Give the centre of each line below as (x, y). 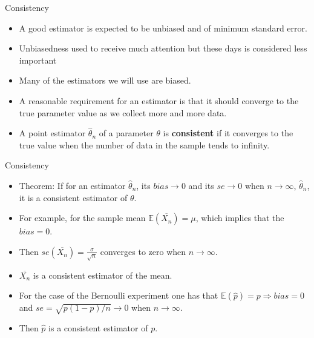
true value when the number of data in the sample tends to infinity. (144, 144)
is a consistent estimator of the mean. (103, 275)
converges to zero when (143, 251)
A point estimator (52, 133)
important (38, 60)
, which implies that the (240, 218)
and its (201, 185)
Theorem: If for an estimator (72, 185)
